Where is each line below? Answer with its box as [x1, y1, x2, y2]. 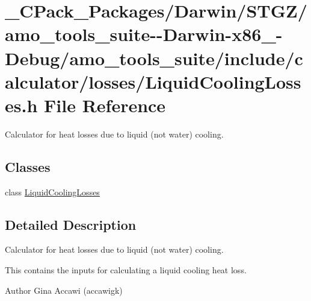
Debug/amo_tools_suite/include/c [5, 45, 303, 70]
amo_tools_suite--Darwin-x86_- [5, 22, 283, 46]
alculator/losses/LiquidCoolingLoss [5, 69, 301, 93]
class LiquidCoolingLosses [5, 185, 100, 198]
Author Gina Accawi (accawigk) [5, 284, 123, 296]
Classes [5, 157, 51, 176]
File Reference [44, 92, 166, 117]
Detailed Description [5, 215, 137, 233]
